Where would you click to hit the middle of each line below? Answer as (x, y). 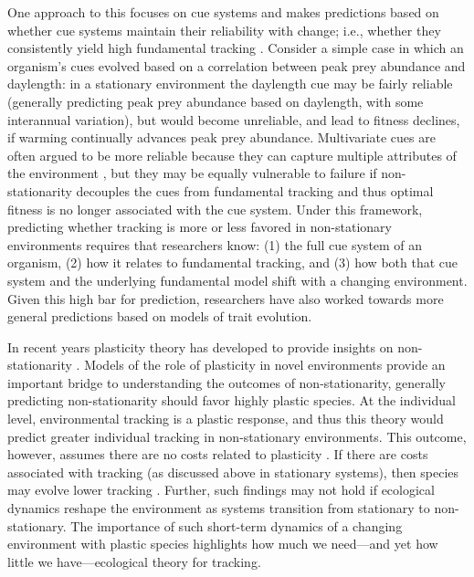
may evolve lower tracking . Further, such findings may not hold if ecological (221, 490)
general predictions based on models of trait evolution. (160, 316)
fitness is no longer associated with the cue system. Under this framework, (215, 209)
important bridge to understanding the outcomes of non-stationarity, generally (226, 382)
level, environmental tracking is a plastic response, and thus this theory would (226, 419)
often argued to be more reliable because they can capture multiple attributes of (232, 155)
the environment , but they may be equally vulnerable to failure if (192, 173)
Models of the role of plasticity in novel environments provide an (265, 365)
